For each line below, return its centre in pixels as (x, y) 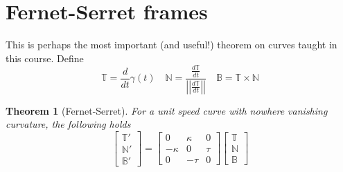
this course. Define (45, 58)
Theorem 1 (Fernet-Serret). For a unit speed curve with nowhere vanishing (167, 110)
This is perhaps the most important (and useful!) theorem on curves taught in (171, 45)
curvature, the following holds (68, 124)
